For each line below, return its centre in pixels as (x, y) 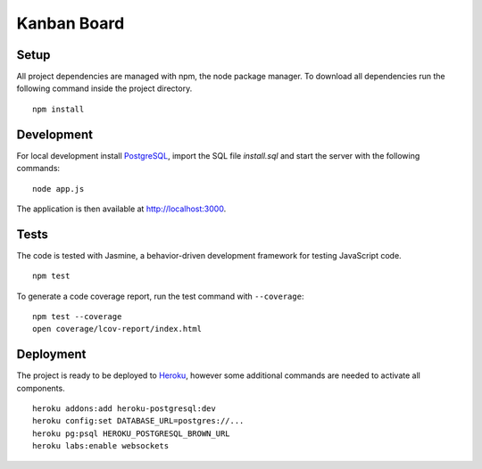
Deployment (51, 354)
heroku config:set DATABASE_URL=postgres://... (138, 421)
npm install (58, 109)
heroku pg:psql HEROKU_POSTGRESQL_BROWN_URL (132, 433)
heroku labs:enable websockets (101, 446)
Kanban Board (71, 23)
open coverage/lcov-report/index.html (117, 329)
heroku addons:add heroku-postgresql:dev (124, 409)
